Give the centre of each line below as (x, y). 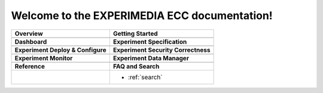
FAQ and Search (136, 66)
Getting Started (135, 33)
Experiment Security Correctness (161, 49)
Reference (30, 66)
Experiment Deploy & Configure (61, 49)
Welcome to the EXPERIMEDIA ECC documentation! (142, 15)
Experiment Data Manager (151, 58)
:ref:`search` (145, 77)
